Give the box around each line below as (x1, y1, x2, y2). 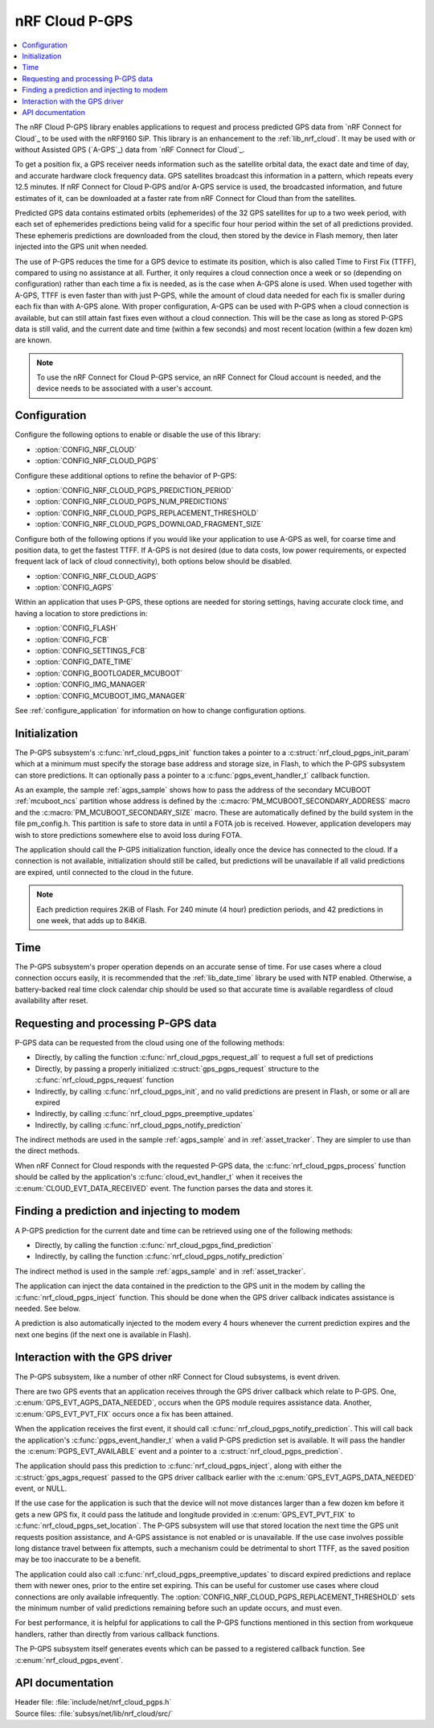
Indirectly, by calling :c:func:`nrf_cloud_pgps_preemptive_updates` (35, 1109, 256, 1118)
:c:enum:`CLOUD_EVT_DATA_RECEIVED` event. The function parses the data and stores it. (14, 1183, 313, 1193)
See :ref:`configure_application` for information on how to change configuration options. (14, 705, 307, 715)
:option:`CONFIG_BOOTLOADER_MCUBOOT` (35, 668, 182, 678)
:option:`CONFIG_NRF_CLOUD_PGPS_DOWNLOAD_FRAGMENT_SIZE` (35, 519, 264, 529)
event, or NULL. (14, 1484, 68, 1493)
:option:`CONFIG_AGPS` (35, 583, 114, 593)
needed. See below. (14, 1303, 80, 1313)
